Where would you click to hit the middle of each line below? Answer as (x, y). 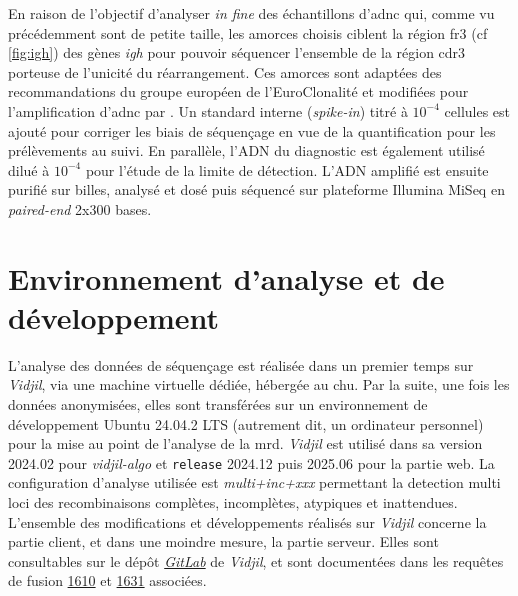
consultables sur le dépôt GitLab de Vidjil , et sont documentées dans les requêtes (256, 560)
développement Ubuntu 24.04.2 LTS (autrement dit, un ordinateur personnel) (246, 423)
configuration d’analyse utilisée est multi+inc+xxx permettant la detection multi (254, 482)
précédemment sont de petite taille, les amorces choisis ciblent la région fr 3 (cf (248, 32)
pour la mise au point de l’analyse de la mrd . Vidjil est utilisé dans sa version (245, 443)
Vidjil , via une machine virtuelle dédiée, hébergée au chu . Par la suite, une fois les (259, 384)
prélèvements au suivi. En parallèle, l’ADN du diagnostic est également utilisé (246, 150)
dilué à (29, 169)
